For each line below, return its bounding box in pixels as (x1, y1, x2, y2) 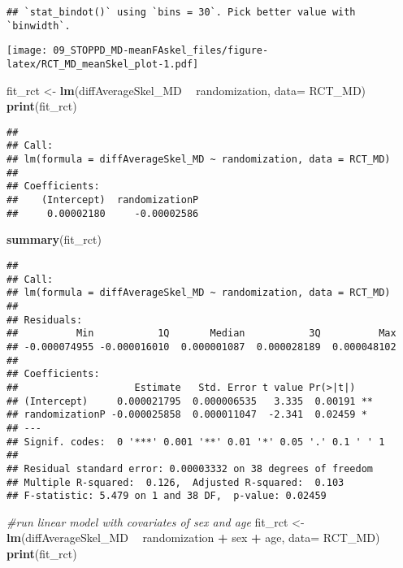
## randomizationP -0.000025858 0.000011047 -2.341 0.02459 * (6, 409, 367, 421)
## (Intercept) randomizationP (6, 194, 199, 206)
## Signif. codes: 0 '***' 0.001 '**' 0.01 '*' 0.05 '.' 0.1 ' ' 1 (6, 436, 385, 448)
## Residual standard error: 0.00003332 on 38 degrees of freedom (6, 462, 374, 475)
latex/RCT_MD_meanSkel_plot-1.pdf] (6, 58, 199, 70)
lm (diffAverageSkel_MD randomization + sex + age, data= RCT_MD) (6, 529, 380, 546)
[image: (6, 45, 48, 57)
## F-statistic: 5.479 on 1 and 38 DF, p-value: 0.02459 (6, 490, 327, 502)
